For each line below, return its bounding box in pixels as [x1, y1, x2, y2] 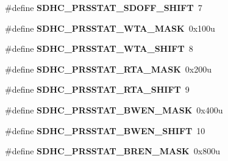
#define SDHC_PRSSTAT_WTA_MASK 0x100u [5, 21, 215, 34]
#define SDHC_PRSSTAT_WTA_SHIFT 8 [5, 42, 193, 55]
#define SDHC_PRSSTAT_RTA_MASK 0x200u [5, 62, 212, 75]
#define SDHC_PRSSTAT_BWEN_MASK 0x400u [5, 103, 223, 116]
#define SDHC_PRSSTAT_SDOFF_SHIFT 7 [5, 1, 202, 13]
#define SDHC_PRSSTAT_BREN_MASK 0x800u [5, 145, 220, 157]
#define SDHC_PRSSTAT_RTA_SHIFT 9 [5, 83, 190, 96]
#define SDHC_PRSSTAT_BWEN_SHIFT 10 [5, 124, 205, 137]
